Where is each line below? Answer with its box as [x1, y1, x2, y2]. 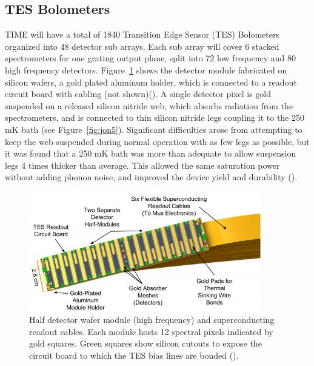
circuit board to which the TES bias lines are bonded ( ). [29, 349, 239, 362]
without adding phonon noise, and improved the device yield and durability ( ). [5, 171, 298, 183]
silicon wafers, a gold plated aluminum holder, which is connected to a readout [5, 75, 297, 88]
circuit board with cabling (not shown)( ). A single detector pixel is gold [5, 87, 272, 100]
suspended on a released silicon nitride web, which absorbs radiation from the [5, 99, 293, 112]
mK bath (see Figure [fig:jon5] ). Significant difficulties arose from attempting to [5, 123, 302, 135]
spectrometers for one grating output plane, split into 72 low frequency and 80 [5, 52, 296, 64]
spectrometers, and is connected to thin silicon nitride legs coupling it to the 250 [5, 111, 304, 124]
